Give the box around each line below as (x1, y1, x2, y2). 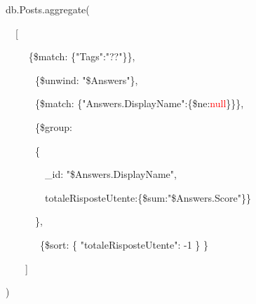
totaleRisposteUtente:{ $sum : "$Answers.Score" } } (45, 190, 251, 205)
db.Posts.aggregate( (6, 2, 90, 16)
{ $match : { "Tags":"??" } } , (28, 49, 135, 64)
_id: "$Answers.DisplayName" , (45, 167, 177, 181)
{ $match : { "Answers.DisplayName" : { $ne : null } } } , (35, 96, 244, 111)
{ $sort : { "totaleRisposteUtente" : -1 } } (40, 237, 208, 251)
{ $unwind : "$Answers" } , (35, 72, 138, 87)
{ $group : (35, 119, 72, 134)
